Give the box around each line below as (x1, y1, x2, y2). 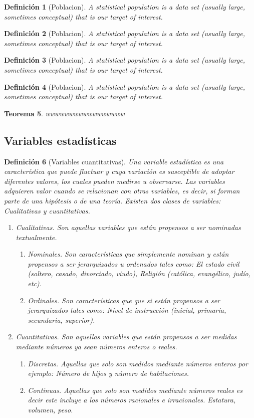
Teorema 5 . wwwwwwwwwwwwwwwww (4, 108, 125, 118)
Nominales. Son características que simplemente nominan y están (28, 249, 229, 259)
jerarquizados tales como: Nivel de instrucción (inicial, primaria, (28, 305, 226, 315)
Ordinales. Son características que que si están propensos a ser (28, 295, 220, 305)
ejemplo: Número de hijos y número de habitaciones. (28, 368, 189, 378)
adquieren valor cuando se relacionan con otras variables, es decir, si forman (4, 185, 240, 196)
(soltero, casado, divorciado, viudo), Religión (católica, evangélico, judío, (28, 268, 250, 279)
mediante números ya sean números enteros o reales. (16, 341, 177, 352)
